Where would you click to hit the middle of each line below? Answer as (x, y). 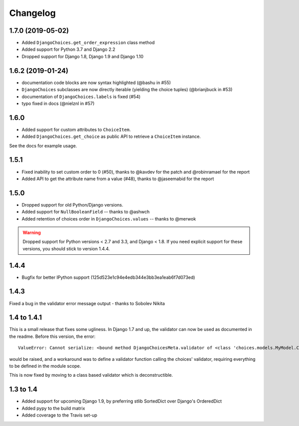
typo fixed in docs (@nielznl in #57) (58, 103)
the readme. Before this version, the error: (52, 336)
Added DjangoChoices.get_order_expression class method (88, 43)
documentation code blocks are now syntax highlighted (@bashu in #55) (96, 83)
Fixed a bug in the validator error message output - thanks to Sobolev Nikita (87, 303)
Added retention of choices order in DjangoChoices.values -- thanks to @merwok (109, 218)
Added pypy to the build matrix (53, 408)
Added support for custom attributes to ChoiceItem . (76, 129)
